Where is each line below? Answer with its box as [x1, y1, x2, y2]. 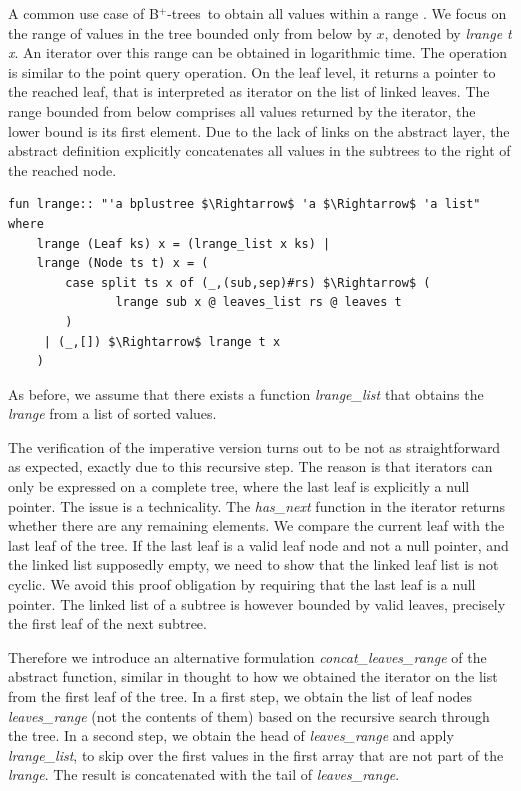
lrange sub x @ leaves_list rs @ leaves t [115, 295, 402, 310]
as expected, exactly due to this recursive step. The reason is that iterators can [8, 456, 493, 477]
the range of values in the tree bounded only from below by [8, 22, 372, 43]
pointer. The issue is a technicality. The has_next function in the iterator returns [8, 495, 506, 516]
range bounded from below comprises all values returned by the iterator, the [8, 100, 476, 121]
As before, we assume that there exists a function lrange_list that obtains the [8, 383, 484, 404]
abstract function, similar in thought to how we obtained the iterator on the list [8, 666, 498, 687]
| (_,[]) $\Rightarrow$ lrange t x [43, 334, 281, 349]
